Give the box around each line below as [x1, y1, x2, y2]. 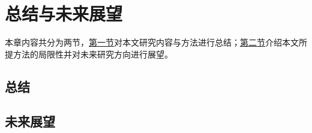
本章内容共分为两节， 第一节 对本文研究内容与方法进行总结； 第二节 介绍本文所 [5, 36, 307, 49]
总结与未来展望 [5, 1, 123, 26]
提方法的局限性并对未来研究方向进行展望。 [5, 47, 173, 60]
